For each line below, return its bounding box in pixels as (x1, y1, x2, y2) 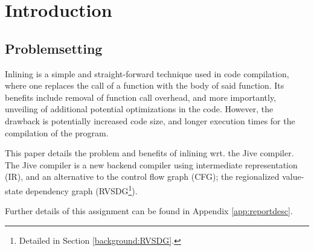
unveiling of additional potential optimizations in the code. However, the (5, 103, 274, 115)
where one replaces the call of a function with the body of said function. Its (5, 79, 284, 92)
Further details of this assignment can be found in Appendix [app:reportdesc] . (5, 205, 293, 217)
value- (282, 170, 304, 183)
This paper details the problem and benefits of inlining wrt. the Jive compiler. (5, 147, 294, 159)
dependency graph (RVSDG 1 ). (25, 182, 138, 197)
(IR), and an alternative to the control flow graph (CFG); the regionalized (5, 170, 280, 183)
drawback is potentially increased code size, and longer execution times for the (5, 114, 295, 127)
